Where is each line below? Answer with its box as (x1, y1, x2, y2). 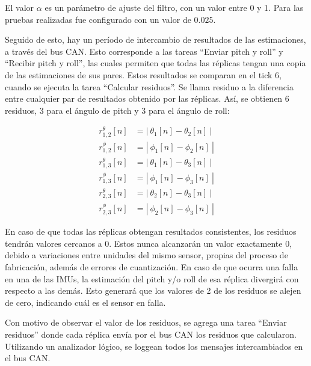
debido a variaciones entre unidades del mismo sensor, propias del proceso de (5, 249, 288, 261)
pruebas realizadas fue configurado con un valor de (5, 13, 191, 25)
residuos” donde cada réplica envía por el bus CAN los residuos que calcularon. (5, 327, 297, 340)
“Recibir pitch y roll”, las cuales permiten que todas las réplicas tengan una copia (5, 57, 306, 69)
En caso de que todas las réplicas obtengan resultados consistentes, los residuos (5, 225, 297, 238)
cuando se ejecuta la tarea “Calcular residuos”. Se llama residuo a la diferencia (5, 80, 294, 93)
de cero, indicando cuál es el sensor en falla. (5, 296, 166, 308)
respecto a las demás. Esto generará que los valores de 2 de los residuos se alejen (5, 284, 301, 297)
